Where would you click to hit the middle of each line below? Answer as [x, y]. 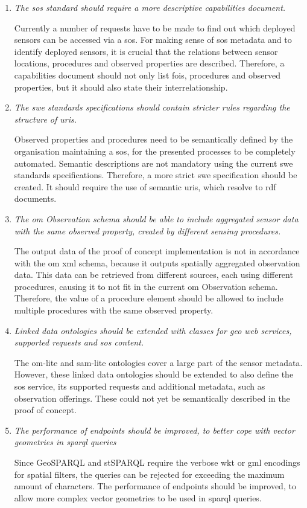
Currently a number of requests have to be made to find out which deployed [155, 27]
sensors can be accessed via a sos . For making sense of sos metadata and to [153, 40]
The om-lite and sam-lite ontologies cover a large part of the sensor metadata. [158, 362]
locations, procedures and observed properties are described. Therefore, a [149, 63]
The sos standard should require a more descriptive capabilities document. [150, 7]
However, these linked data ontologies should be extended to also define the [154, 374]
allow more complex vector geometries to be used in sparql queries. [138, 497]
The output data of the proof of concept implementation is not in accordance [157, 251]
